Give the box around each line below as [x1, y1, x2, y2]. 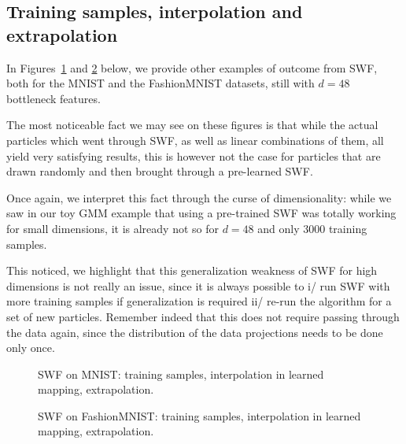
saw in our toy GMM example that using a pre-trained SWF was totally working [6, 205, 397, 221]
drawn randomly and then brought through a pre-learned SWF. [6, 163, 313, 179]
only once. [6, 339, 55, 356]
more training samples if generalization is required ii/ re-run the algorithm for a [6, 293, 392, 309]
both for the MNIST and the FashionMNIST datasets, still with [6, 75, 315, 91]
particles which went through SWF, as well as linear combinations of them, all [6, 131, 384, 148]
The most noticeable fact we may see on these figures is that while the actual [6, 117, 378, 133]
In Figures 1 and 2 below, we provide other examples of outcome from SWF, [6, 59, 378, 76]
